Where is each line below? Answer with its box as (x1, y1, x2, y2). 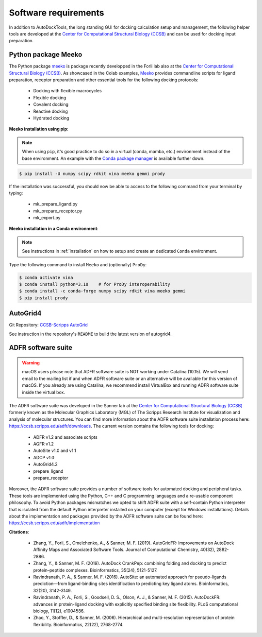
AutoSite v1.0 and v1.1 (33, 448, 76, 454)
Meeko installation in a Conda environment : (9, 226, 99, 232)
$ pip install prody (19, 295, 68, 301)
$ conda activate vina (19, 275, 73, 280)
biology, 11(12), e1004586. (33, 608, 85, 614)
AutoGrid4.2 (33, 462, 58, 467)
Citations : (9, 529, 29, 534)
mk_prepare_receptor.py (33, 208, 82, 214)
